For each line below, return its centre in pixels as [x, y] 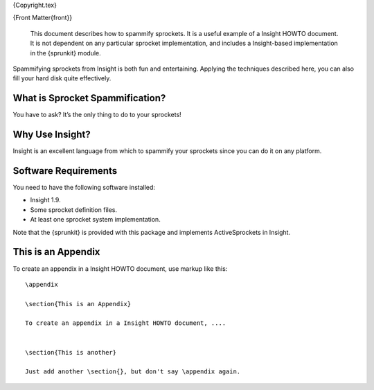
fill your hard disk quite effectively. [62, 78]
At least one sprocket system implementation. [95, 220]
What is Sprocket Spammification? [89, 98]
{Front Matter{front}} [43, 18]
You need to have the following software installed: [84, 188]
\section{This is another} [71, 352]
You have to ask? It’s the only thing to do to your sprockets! [97, 115]
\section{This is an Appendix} [78, 304]
